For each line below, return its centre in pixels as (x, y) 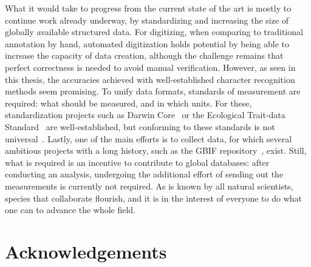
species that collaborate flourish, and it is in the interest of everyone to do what (153, 198)
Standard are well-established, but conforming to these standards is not (140, 126)
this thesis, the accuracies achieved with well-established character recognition (150, 79)
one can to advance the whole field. (70, 210)
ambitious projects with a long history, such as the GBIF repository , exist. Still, (156, 150)
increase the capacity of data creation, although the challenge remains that (144, 55)
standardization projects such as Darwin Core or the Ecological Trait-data (145, 115)
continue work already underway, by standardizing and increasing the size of (147, 20)
